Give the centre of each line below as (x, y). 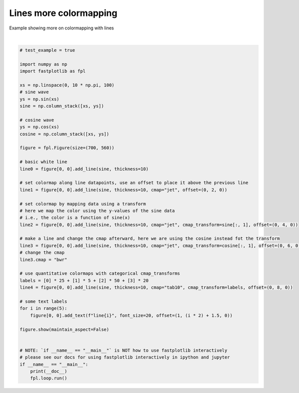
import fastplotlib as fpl (53, 71)
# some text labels (43, 301)
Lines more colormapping (63, 13)
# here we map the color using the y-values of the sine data (97, 210)
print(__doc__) (49, 371)
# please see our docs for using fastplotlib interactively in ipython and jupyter (125, 357)
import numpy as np (43, 64)
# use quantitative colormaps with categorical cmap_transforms (100, 274)
